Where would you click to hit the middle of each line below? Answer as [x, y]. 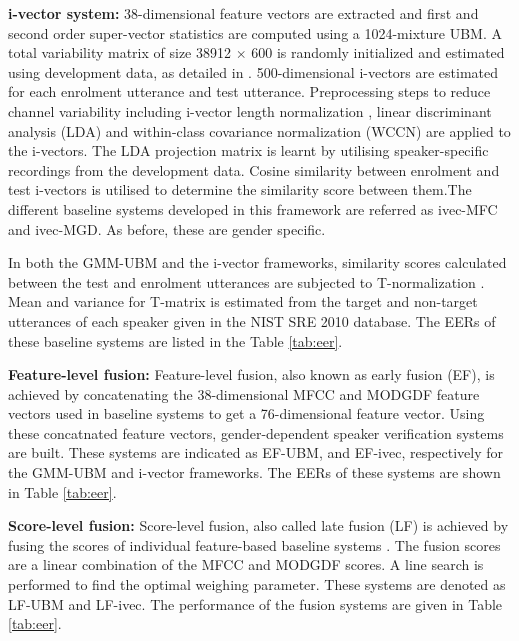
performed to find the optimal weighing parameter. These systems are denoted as [257, 584]
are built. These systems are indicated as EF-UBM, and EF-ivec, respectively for [256, 452]
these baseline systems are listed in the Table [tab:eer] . [175, 340]
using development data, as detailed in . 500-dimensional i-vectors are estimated [253, 71]
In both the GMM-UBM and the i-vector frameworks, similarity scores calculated [257, 262]
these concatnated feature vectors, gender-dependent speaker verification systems [256, 432]
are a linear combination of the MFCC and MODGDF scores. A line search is [246, 564]
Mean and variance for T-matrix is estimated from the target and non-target [243, 301]
